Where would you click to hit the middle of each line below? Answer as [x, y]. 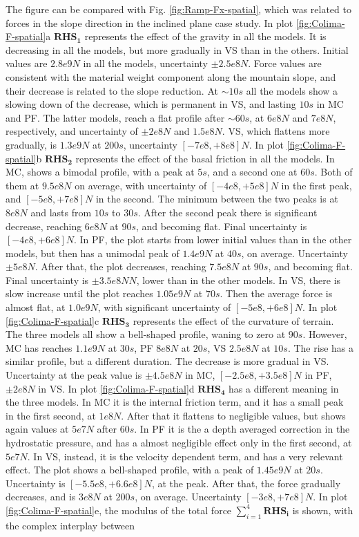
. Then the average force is [276, 293]
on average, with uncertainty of [141, 185]
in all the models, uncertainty [145, 63]
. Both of [333, 172]
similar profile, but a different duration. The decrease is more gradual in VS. [167, 361]
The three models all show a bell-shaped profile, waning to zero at [146, 334]
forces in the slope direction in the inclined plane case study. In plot [149, 22]
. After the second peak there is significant [227, 212]
